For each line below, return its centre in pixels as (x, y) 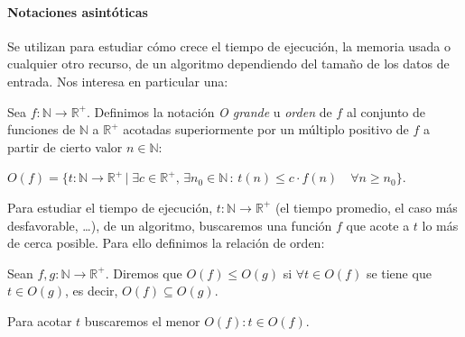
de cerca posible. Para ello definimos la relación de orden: (166, 243)
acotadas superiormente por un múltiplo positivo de (266, 129)
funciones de (42, 129)
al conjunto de (386, 111)
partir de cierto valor (65, 146)
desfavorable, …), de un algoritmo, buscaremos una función (170, 225)
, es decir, (92, 291)
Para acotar (40, 320)
